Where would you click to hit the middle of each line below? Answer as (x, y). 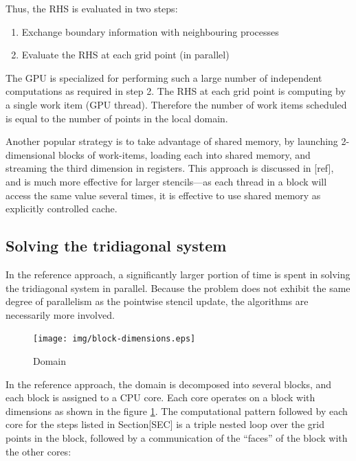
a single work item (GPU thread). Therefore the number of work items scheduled (176, 104)
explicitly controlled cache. (62, 209)
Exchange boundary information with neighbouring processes (150, 31)
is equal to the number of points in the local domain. (117, 118)
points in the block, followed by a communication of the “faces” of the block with (177, 437)
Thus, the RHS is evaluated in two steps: (92, 8)
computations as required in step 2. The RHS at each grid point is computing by (176, 91)
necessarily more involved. (60, 314)
